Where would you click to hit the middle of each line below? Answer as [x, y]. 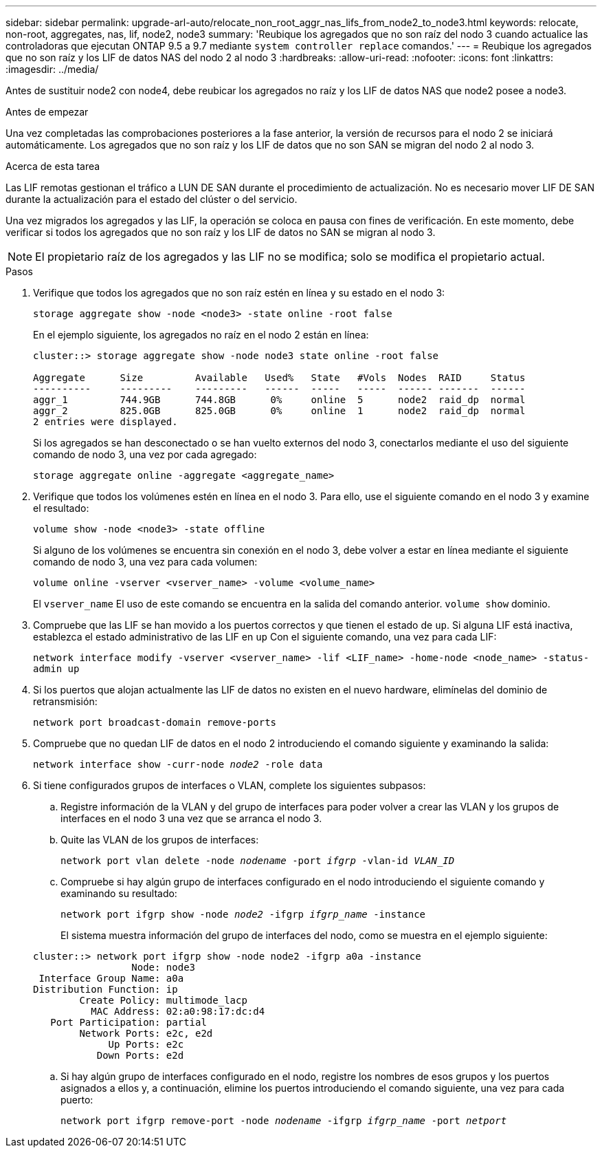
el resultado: [61, 508]
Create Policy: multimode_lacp [163, 1000]
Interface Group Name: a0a [111, 978]
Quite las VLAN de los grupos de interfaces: [160, 840]
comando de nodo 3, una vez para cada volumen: [145, 562]
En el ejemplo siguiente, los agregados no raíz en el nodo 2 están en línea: [201, 335]
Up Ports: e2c [146, 1044]
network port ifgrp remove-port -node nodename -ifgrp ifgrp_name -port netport [284, 1121]
